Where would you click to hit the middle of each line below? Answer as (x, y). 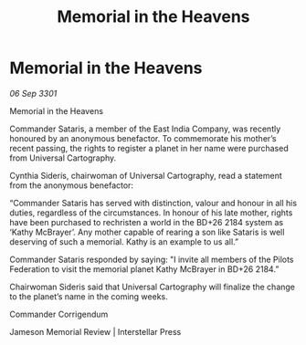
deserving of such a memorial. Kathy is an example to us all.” (124, 241)
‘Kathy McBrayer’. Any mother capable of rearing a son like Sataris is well (147, 232)
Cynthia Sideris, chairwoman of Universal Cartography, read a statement (146, 175)
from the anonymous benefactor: (72, 185)
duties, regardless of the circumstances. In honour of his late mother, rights (151, 213)
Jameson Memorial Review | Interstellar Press (95, 331)
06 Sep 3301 (33, 93)
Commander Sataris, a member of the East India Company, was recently (145, 129)
